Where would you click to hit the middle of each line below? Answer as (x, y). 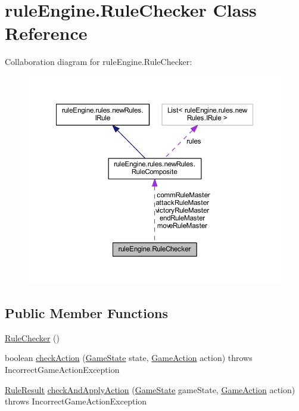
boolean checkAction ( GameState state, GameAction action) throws (129, 358)
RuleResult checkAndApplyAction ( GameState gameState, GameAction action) (150, 389)
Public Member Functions (86, 313)
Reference (46, 33)
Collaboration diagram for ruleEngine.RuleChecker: (99, 62)
